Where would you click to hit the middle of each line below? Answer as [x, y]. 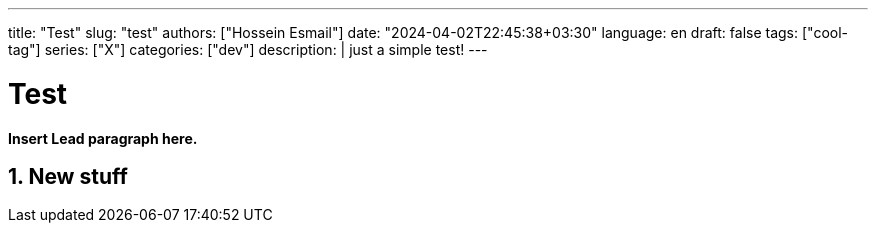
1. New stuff [68, 176]
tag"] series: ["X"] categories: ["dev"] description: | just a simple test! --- [248, 49]
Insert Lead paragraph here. [103, 138]
